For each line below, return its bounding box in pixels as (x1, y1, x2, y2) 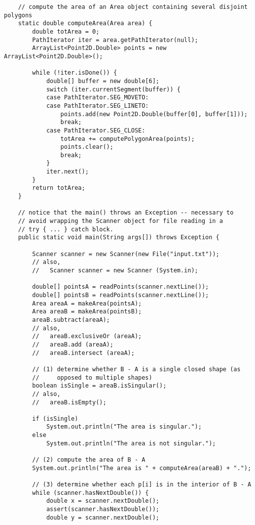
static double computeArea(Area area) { (18, 20, 152, 27)
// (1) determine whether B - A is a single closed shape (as (32, 365, 241, 373)
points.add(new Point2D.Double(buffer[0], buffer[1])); (60, 110, 248, 118)
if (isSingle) (32, 415, 78, 422)
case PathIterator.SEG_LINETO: (46, 102, 149, 109)
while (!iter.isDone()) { (32, 69, 117, 77)
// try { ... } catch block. (18, 225, 113, 233)
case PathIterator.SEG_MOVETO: (46, 94, 149, 101)
